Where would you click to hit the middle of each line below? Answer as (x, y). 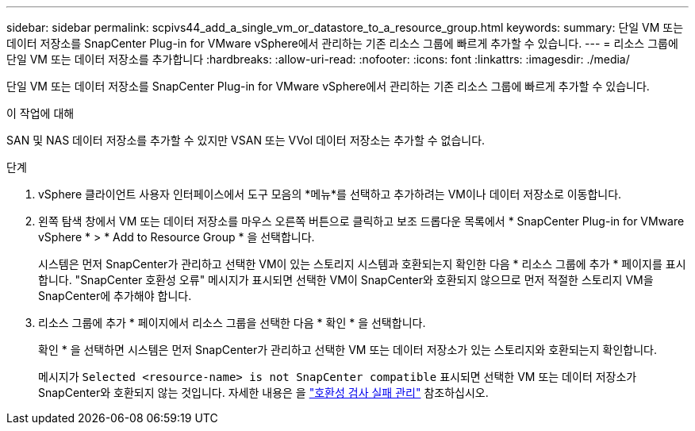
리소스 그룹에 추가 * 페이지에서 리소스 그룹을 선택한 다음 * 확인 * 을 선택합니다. (232, 323)
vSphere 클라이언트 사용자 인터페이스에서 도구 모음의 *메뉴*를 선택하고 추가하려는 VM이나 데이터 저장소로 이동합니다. (330, 194)
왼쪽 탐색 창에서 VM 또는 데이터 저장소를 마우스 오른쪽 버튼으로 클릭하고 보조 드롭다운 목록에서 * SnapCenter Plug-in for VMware (361, 221)
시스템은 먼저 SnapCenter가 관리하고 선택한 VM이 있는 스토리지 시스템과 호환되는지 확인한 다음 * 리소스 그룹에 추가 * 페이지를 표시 (362, 264)
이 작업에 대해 (40, 113)
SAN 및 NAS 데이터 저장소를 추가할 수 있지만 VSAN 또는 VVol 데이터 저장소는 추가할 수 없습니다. (246, 140)
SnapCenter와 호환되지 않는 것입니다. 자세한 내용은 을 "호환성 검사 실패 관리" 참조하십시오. (263, 393)
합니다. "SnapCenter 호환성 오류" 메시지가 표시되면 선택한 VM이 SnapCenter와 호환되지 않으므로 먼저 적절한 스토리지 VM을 (346, 280)
